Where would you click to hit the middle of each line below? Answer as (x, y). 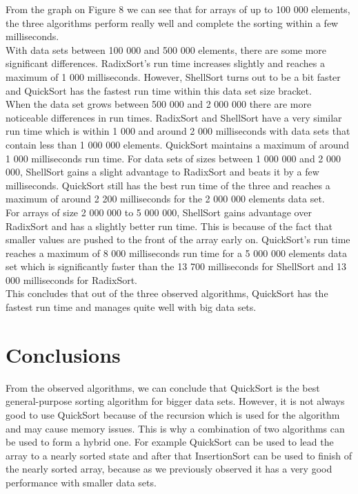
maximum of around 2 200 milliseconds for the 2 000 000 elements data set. (165, 199)
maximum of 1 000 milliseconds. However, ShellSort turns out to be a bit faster (173, 76)
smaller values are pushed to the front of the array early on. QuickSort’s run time (178, 239)
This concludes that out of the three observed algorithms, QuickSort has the (167, 293)
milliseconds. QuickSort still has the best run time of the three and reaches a (168, 185)
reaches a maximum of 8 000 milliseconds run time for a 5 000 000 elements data (177, 253)
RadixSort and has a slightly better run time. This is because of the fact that (169, 226)
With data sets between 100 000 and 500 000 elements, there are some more (166, 49)
